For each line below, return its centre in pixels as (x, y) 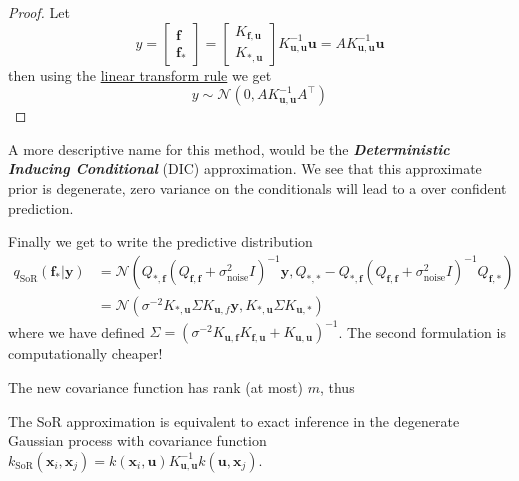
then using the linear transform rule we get (140, 74)
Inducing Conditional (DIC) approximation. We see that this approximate (245, 168)
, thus (337, 386)
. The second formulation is (422, 331)
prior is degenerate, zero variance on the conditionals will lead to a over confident (257, 187)
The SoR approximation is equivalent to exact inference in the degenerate (234, 420)
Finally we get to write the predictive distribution (160, 241)
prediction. (41, 207)
